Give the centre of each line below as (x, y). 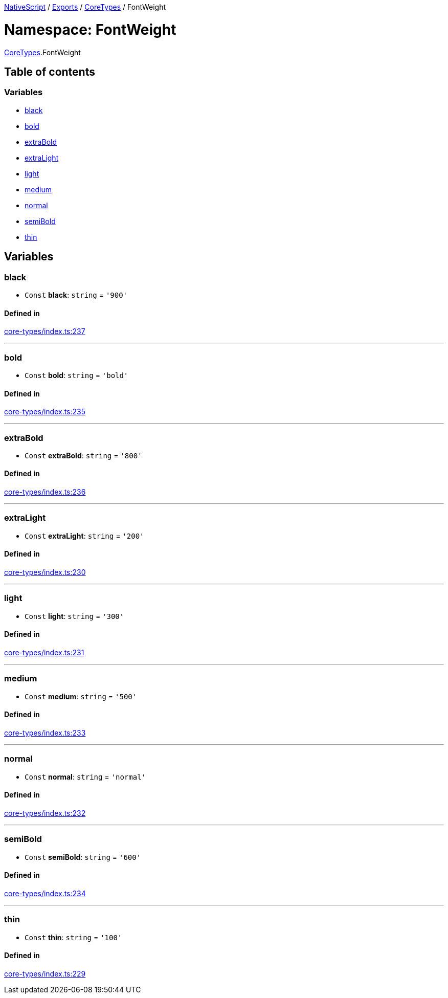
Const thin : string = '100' (73, 937)
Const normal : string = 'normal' (85, 777)
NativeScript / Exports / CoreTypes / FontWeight (85, 7)
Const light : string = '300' (74, 616)
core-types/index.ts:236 (45, 492)
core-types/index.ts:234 (45, 893)
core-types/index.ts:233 (45, 733)
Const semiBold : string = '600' (83, 857)
